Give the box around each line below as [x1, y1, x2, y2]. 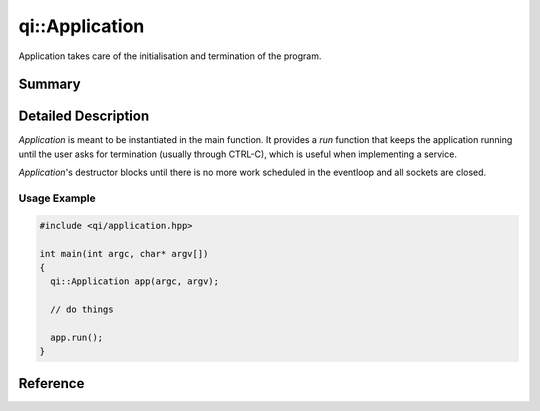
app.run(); [50, 331, 104, 343]
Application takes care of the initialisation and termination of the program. [18, 50, 322, 62]
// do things [50, 304, 114, 315]
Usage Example [18, 191, 96, 205]
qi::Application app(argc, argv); [50, 276, 220, 287]
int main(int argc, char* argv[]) [39, 248, 209, 259]
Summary [18, 76, 81, 93]
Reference [18, 375, 85, 392]
